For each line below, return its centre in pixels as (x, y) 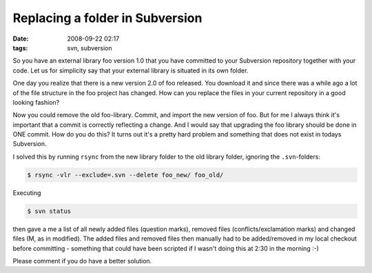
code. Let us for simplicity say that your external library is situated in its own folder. (131, 70)
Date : (21, 39)
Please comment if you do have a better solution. (82, 261)
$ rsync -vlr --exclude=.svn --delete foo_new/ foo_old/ (125, 175)
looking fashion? (36, 102)
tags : (20, 48)
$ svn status (49, 211)
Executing (27, 192)
